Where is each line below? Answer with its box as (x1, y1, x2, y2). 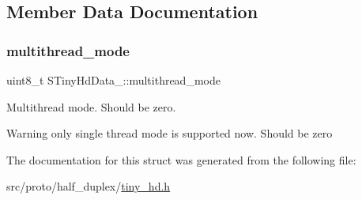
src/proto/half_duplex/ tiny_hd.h (6, 178, 171, 194)
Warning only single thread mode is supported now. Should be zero (6, 125, 333, 142)
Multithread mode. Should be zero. (6, 98, 176, 115)
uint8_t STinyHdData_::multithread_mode (6, 72, 221, 88)
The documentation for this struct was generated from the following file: (6, 151, 356, 168)
